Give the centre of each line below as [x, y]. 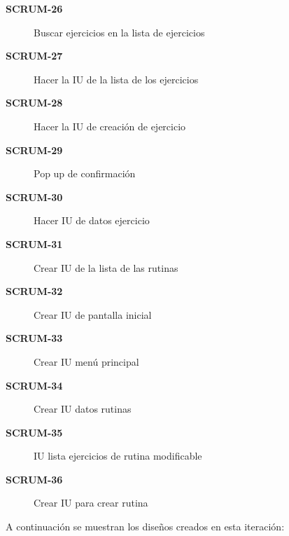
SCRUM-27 [34, 56]
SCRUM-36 [34, 479]
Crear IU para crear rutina [91, 503]
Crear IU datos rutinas [83, 409]
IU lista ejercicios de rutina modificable [118, 456]
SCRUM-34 [34, 385]
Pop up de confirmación [85, 173]
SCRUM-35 [34, 432]
